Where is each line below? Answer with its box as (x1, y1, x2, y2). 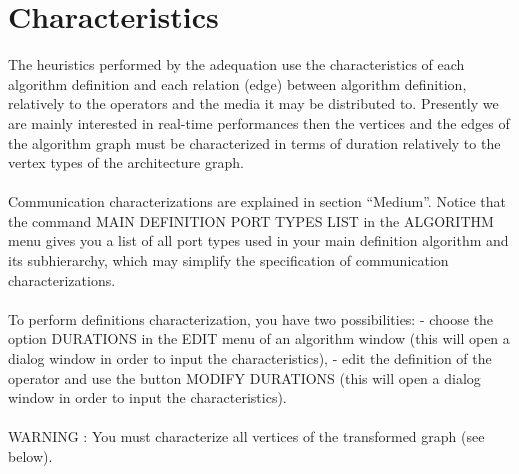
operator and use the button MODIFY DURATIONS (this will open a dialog (8, 367, 481, 388)
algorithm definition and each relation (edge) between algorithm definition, (8, 73, 467, 94)
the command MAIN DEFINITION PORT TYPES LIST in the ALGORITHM (8, 210, 494, 231)
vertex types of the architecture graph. (8, 152, 244, 173)
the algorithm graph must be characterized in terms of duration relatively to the (8, 132, 501, 153)
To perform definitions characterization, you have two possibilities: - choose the (8, 308, 494, 329)
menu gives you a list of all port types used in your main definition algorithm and (8, 230, 509, 251)
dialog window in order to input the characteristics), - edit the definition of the (8, 348, 492, 369)
